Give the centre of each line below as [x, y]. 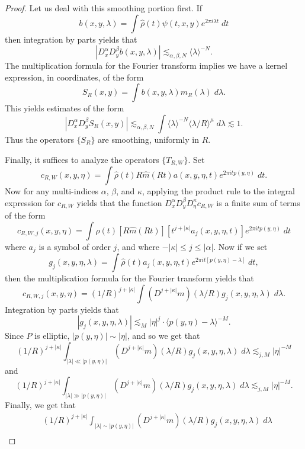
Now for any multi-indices [52, 191]
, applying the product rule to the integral [219, 191]
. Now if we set [240, 246]
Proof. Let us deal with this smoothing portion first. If [104, 8]
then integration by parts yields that [71, 39]
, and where [138, 246]
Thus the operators [39, 139]
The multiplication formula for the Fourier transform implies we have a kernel [146, 65]
